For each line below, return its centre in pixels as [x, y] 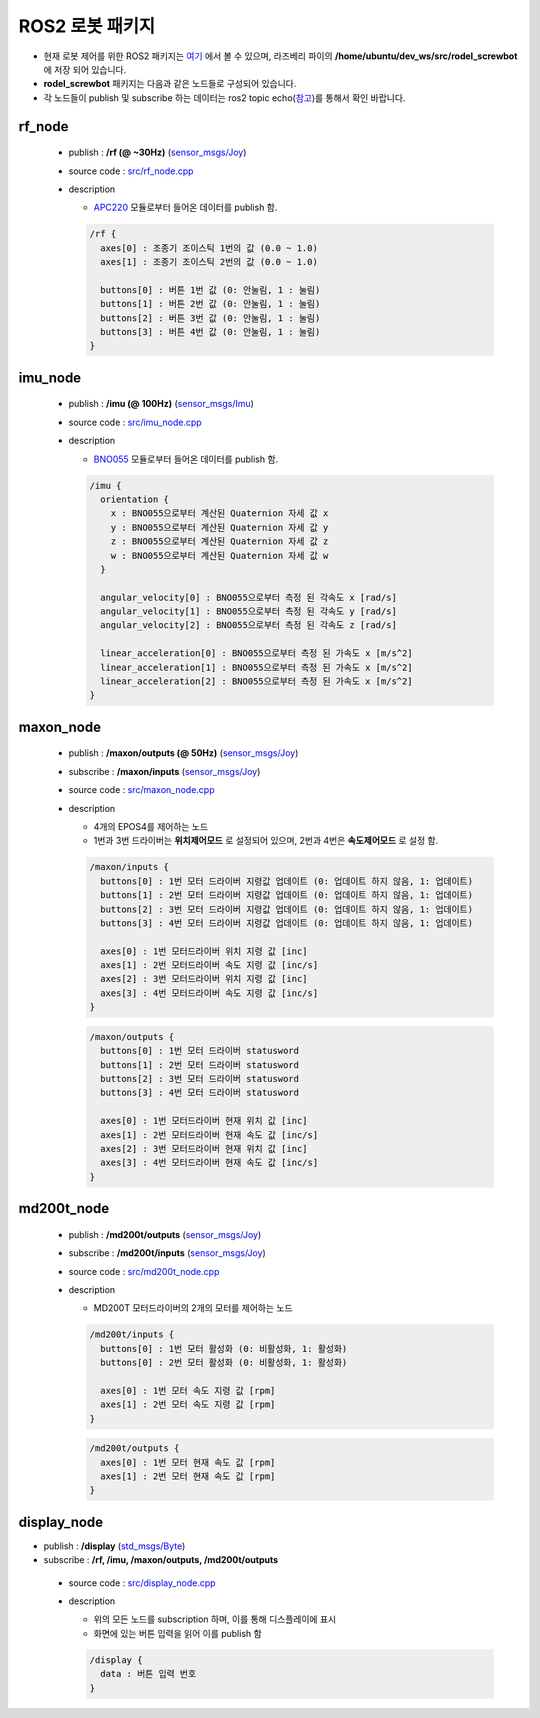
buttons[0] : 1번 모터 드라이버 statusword [200, 1051]
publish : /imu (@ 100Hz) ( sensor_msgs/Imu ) [161, 404]
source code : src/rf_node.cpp [131, 171]
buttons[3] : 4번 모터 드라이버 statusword [200, 1093]
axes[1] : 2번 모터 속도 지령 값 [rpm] [188, 1404]
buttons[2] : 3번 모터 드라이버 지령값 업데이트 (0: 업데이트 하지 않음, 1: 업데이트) [287, 909]
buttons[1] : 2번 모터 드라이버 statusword [200, 1064]
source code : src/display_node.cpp [142, 1582]
